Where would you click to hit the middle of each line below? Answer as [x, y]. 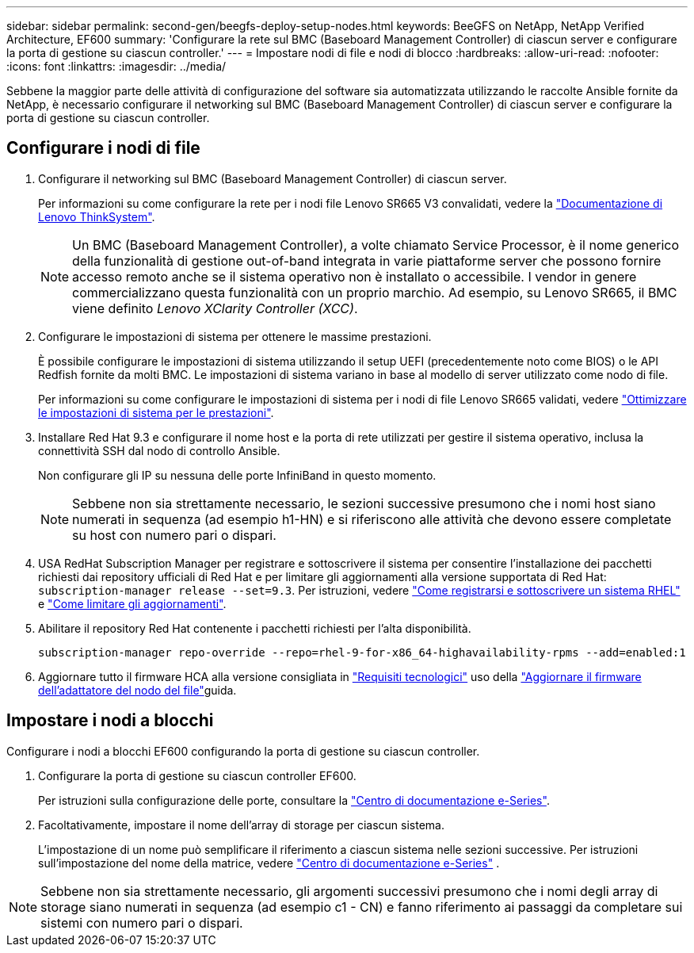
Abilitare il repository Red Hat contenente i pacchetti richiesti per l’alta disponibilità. [255, 628]
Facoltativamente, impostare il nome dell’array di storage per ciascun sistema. [241, 825]
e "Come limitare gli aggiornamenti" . [132, 603]
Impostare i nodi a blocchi [110, 721]
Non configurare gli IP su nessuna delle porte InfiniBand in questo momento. [237, 475]
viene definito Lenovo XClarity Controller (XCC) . [215, 308]
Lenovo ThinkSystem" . [97, 216]
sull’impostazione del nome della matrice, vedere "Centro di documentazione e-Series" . [269, 863]
